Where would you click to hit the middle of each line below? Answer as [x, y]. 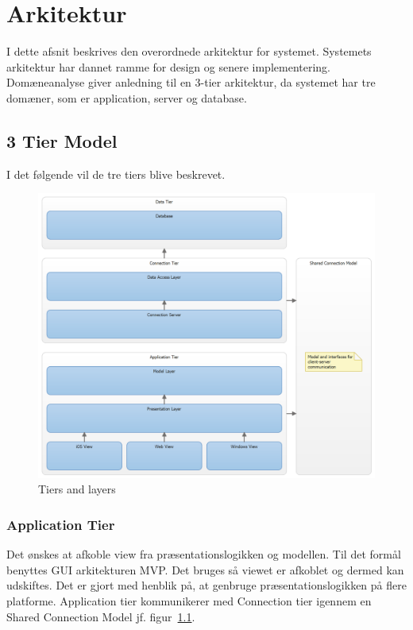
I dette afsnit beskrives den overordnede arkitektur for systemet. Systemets [189, 51]
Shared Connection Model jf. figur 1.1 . [101, 616]
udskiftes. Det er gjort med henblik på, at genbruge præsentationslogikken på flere [206, 585]
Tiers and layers [77, 489]
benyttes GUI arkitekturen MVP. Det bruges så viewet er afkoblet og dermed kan [205, 569]
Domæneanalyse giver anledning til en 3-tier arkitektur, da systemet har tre [191, 82]
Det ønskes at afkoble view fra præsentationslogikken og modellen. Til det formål [204, 554]
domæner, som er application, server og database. [127, 97]
